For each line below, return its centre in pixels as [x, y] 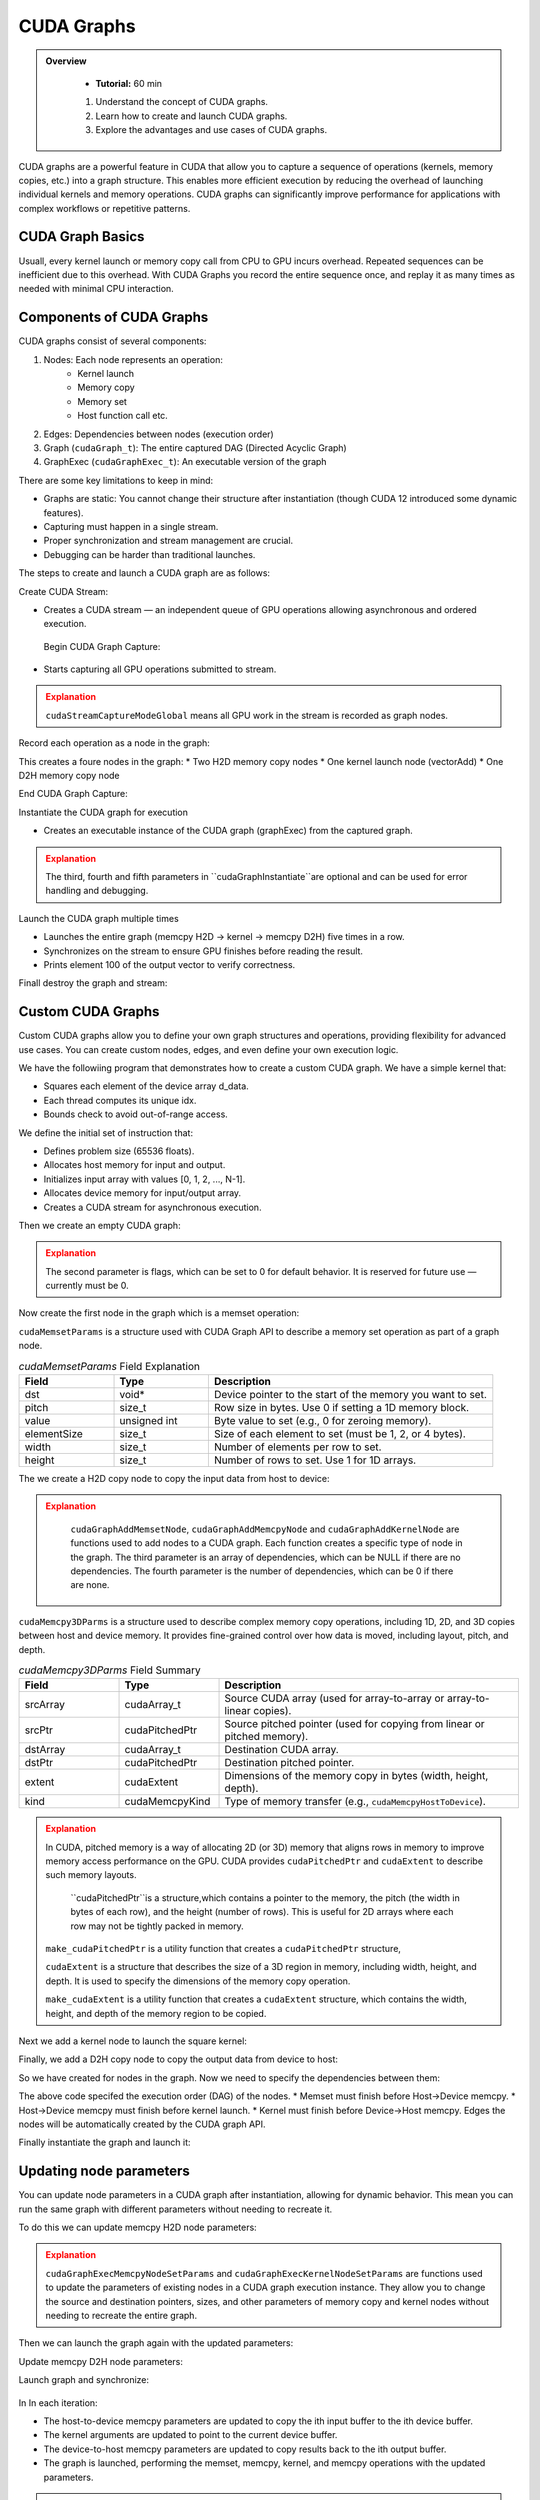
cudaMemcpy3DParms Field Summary [109, 1670]
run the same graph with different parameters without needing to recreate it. [175, 2209]
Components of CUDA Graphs [113, 317]
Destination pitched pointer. [289, 1763]
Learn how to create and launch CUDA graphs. [191, 116]
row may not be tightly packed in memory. [157, 1926]
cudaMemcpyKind [167, 1802]
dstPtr [39, 1763]
